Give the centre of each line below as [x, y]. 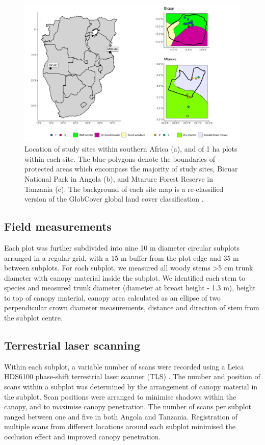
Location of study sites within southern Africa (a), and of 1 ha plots [131, 149]
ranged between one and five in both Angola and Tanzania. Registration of [121, 416]
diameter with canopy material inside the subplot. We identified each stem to [125, 277]
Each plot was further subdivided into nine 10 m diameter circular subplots [122, 247]
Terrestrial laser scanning [72, 345]
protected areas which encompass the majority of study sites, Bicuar [131, 169]
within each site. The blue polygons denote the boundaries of [120, 158]
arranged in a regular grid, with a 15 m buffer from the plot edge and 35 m [122, 257]
